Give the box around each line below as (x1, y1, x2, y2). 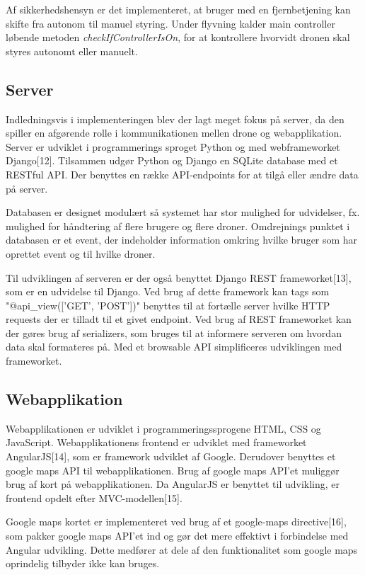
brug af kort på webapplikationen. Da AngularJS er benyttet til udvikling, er (6, 477, 340, 491)
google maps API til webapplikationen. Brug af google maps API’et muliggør (6, 462, 340, 477)
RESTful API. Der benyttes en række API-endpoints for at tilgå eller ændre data (6, 166, 359, 181)
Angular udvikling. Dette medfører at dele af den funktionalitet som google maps (6, 542, 358, 557)
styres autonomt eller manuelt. (6, 43, 138, 58)
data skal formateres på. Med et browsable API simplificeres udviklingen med (6, 339, 342, 354)
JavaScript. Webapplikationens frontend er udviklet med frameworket (6, 435, 307, 450)
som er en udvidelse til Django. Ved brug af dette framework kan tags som (6, 284, 330, 299)
